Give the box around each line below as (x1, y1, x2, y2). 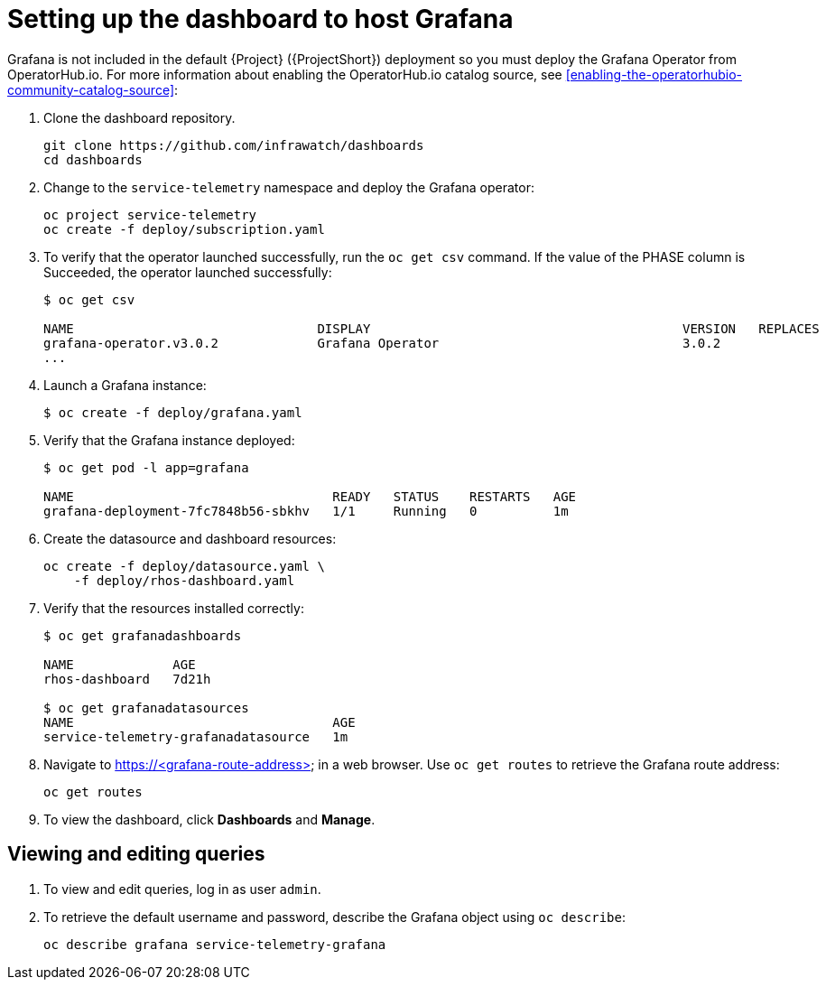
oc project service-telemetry (43, 207, 257, 222)
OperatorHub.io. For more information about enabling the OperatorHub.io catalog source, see (7, 66, 562, 82)
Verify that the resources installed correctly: (43, 600, 304, 616)
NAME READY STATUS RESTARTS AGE (43, 489, 577, 504)
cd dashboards (43, 152, 143, 167)
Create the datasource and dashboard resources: (43, 530, 337, 546)
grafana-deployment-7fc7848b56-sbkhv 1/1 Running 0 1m (43, 503, 569, 518)
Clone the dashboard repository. (43, 109, 236, 126)
